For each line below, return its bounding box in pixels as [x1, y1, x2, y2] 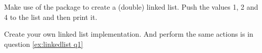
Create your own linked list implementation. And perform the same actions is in [4, 29, 253, 39]
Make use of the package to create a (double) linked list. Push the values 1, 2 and [4, 2, 258, 12]
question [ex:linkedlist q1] [4, 38, 83, 49]
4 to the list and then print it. [4, 11, 97, 22]
